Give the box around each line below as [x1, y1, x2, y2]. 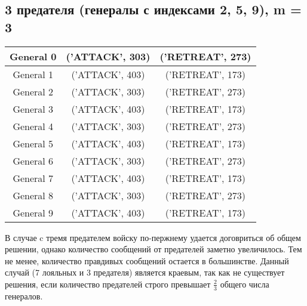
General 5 [13, 136, 54, 150]
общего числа [220, 277, 269, 290]
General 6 [13, 153, 54, 168]
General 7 [13, 171, 54, 185]
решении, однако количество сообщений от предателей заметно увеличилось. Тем [5, 243, 302, 255]
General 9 [13, 205, 54, 220]
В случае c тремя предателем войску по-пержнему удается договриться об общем [5, 231, 301, 243]
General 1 [13, 67, 54, 81]
